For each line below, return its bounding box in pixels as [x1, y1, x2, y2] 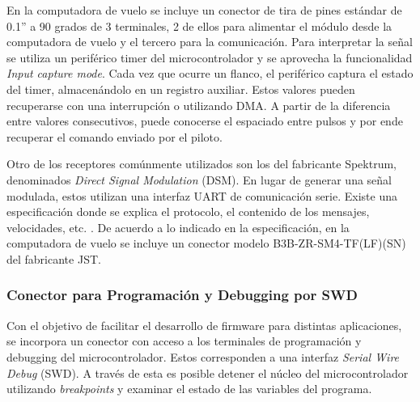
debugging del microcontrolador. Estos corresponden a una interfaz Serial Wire [6, 348, 400, 365]
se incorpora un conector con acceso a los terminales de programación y [6, 332, 362, 349]
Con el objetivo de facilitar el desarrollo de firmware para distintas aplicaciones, [6, 316, 402, 333]
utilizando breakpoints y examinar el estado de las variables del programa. [6, 380, 372, 397]
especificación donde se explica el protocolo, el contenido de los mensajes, [6, 203, 370, 220]
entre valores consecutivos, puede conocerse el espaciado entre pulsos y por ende [6, 112, 403, 129]
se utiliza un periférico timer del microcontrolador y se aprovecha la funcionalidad [6, 49, 413, 66]
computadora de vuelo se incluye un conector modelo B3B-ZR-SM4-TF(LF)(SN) [6, 235, 406, 252]
